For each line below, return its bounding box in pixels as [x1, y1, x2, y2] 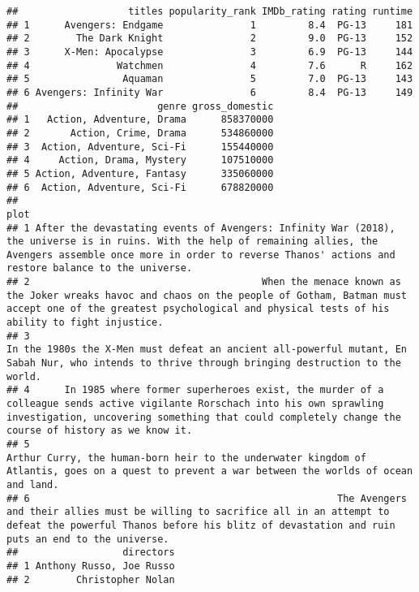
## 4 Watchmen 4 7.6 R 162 [6, 59, 413, 71]
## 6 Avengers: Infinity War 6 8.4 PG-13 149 [6, 86, 413, 98]
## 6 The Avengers [6, 492, 407, 504]
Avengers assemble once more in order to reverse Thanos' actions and [6, 248, 395, 261]
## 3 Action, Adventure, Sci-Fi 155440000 [6, 140, 274, 153]
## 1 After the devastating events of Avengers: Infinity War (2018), [6, 222, 395, 234]
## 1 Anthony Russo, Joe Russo [6, 560, 175, 572]
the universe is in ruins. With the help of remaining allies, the [6, 236, 378, 248]
